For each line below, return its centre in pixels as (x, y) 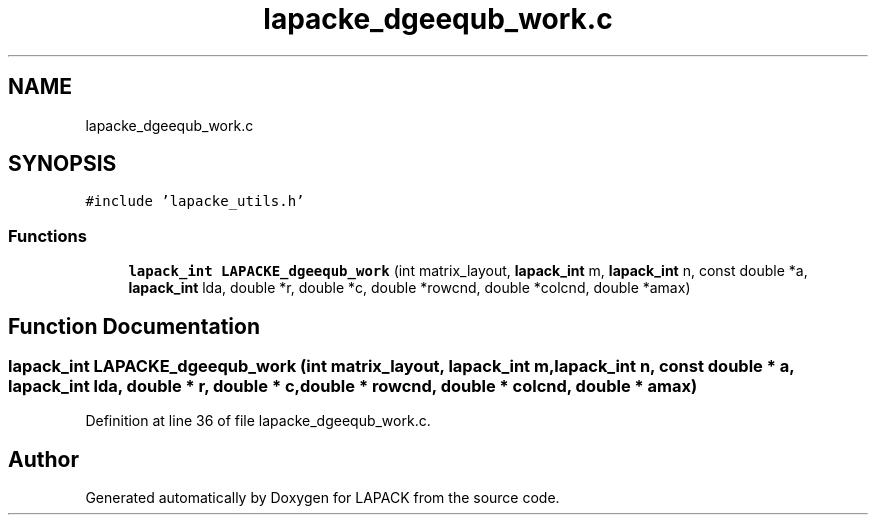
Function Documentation (134, 326)
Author (43, 459)
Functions (47, 235)
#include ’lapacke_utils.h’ (195, 201)
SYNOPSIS (62, 164)
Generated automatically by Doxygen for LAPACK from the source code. (322, 498)
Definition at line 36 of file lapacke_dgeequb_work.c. (258, 421)
